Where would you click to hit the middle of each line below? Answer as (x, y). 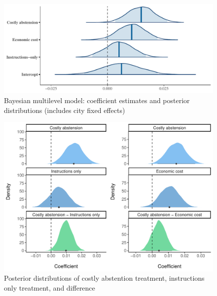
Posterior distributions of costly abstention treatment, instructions (104, 278)
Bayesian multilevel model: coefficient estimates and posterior (97, 100)
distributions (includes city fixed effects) (65, 110)
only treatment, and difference (50, 288)
